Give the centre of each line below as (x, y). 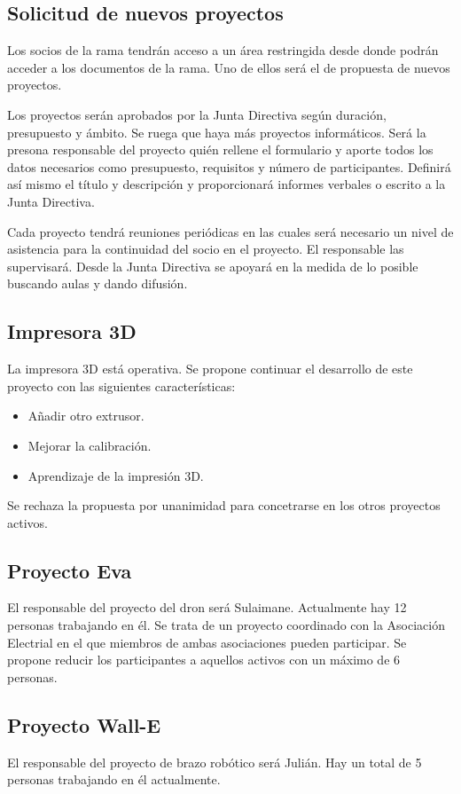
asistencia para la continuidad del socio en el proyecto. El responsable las (206, 249)
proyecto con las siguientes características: (121, 385)
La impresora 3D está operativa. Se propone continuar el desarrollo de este (210, 369)
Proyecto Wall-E (84, 724)
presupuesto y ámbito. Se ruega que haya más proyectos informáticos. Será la (217, 132)
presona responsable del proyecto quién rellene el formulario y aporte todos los (220, 149)
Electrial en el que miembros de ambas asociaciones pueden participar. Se (207, 642)
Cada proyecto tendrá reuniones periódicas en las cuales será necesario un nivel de (230, 231)
